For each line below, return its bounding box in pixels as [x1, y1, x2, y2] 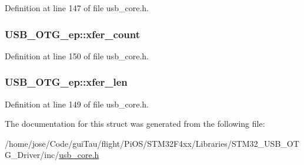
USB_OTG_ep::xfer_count [5, 26, 140, 41]
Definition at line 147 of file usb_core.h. [5, 2, 149, 14]
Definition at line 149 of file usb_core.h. [5, 97, 149, 110]
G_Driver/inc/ [5, 149, 59, 161]
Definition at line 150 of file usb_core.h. [5, 49, 149, 62]
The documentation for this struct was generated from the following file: [5, 117, 265, 130]
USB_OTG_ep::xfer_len [5, 75, 128, 89]
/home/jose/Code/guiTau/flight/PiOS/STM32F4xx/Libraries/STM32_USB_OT [5, 137, 299, 149]
